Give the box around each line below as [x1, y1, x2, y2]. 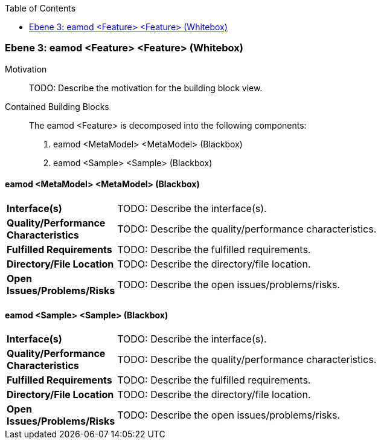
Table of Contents [5, 3, 76, 13]
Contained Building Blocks [5, 101, 109, 112]
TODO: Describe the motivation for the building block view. [29, 82, 263, 93]
